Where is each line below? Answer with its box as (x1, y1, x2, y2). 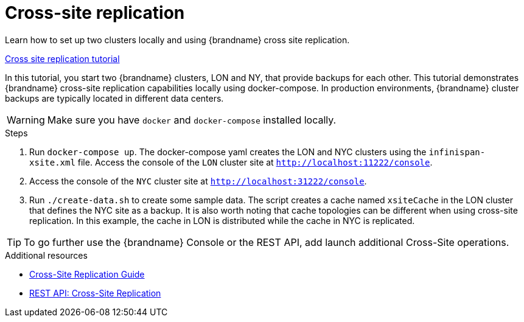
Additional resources (5, 250, 88, 261)
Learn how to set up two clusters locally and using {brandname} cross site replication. (5, 34, 350, 45)
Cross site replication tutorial (5, 53, 120, 64)
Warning (7, 113, 45, 126)
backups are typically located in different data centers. (5, 93, 224, 103)
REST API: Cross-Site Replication (29, 287, 161, 298)
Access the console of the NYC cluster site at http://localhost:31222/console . (29, 175, 367, 186)
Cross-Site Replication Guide (29, 268, 145, 279)
